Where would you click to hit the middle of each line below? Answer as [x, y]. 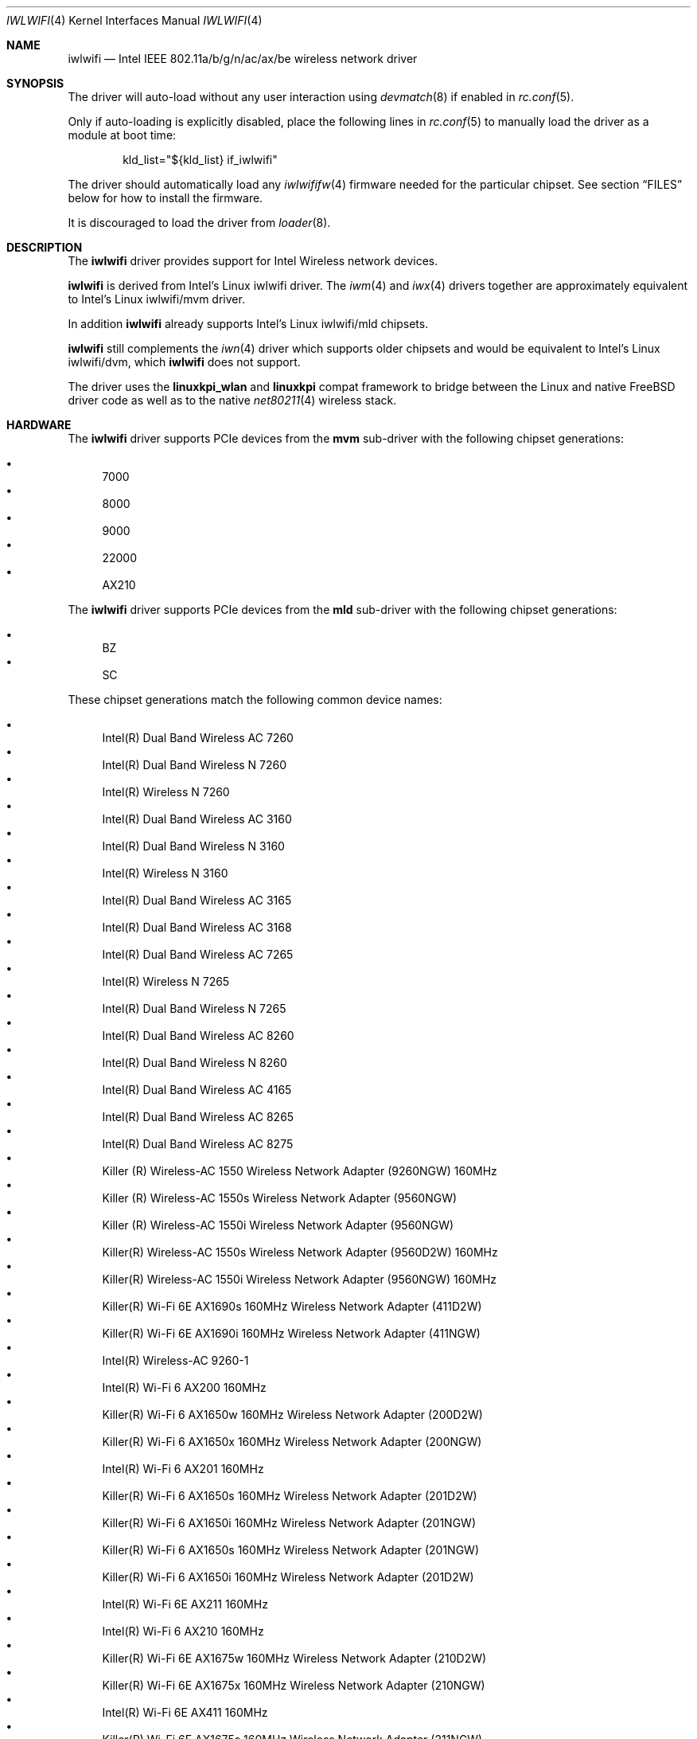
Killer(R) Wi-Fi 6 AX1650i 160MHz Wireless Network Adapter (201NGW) [289, 1523]
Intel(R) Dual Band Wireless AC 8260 [198, 1036]
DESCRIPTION [45, 247]
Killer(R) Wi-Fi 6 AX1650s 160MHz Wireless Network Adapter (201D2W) [290, 1496]
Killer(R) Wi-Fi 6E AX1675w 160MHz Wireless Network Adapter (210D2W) [294, 1658]
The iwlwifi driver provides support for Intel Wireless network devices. [253, 261]
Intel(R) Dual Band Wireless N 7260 [195, 765]
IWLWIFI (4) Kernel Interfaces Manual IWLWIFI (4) [134, 20]
